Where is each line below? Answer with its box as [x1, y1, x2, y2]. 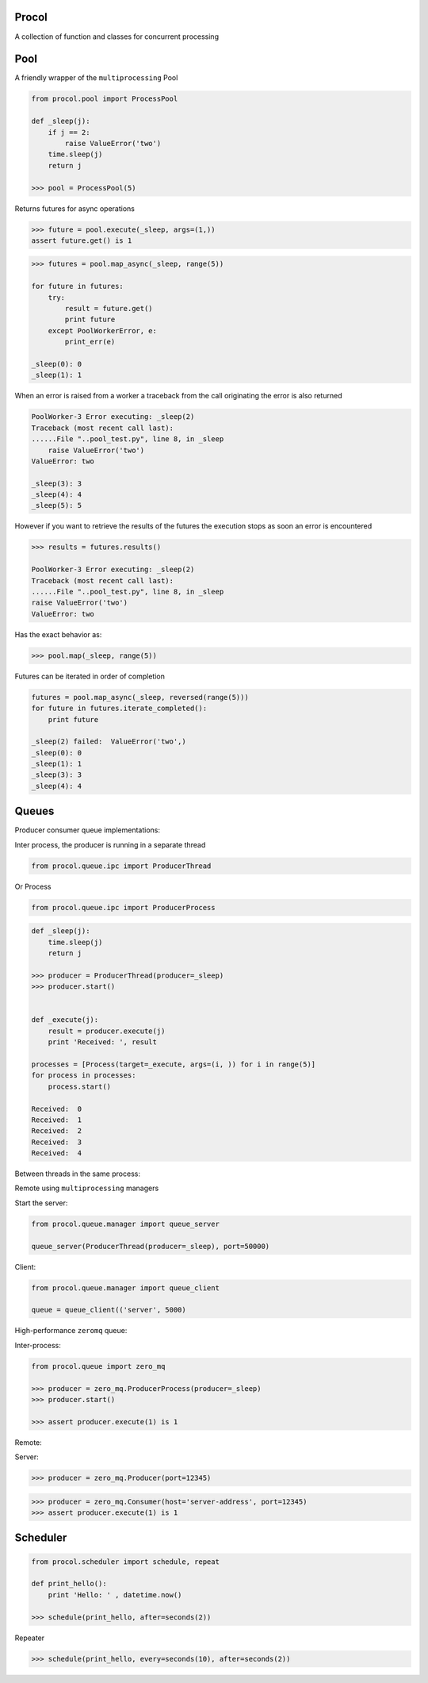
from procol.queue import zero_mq [31, 1362, 166, 1370]
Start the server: [14, 1198, 68, 1208]
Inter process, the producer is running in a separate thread [14, 840, 206, 849]
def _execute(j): [31, 1016, 99, 1024]
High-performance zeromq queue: [14, 1326, 128, 1335]
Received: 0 [31, 1104, 82, 1113]
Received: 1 [31, 1115, 82, 1124]
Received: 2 [31, 1127, 82, 1135]
